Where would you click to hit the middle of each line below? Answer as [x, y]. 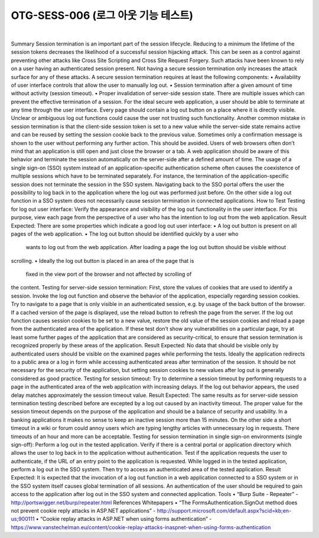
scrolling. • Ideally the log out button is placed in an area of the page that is [102, 260]
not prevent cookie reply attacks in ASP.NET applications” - [83, 511]
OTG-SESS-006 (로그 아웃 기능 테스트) [102, 15]
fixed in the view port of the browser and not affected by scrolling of [109, 274]
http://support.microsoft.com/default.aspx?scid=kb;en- [224, 511]
